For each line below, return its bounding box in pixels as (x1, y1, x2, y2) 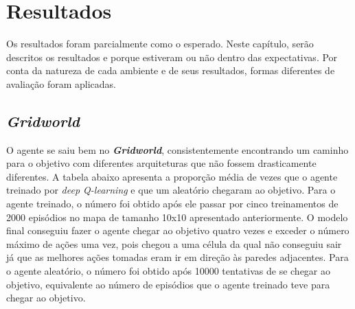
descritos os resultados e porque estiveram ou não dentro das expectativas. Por (6, 49, 338, 64)
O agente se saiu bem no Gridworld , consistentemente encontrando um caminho (6, 142, 349, 157)
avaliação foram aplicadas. (6, 76, 116, 91)
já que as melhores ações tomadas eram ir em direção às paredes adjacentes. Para (6, 250, 349, 264)
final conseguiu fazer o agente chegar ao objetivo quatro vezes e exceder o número (6, 223, 350, 238)
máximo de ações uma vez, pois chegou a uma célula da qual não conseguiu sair (6, 236, 342, 251)
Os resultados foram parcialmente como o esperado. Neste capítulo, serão (6, 36, 314, 51)
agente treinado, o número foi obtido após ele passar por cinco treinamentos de (6, 196, 339, 211)
